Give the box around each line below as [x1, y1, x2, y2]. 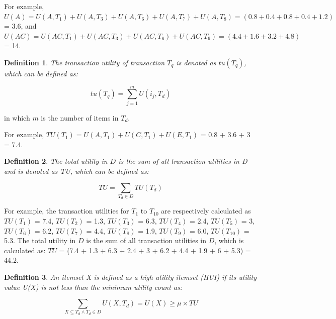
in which [4, 112, 30, 123]
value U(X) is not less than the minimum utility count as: [4, 281, 182, 292]
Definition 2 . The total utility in [4, 156, 108, 166]
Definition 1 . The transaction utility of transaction [4, 57, 165, 67]
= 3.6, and [4, 21, 37, 31]
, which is [214, 235, 244, 246]
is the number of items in [41, 112, 119, 123]
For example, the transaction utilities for [4, 205, 129, 216]
